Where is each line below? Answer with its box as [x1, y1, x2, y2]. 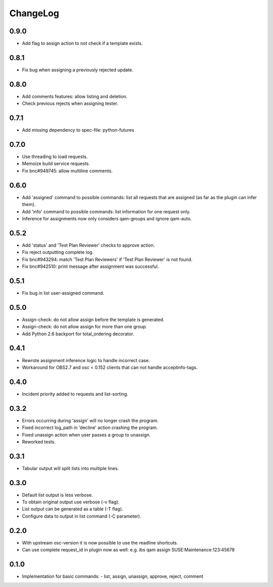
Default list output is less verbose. [22, 492, 93, 498]
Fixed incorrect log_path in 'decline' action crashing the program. [22, 424, 158, 431]
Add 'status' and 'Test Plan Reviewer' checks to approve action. [22, 242, 155, 248]
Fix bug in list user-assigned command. [22, 290, 105, 296]
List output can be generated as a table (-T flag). [22, 506, 123, 512]
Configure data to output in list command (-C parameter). [22, 513, 142, 519]
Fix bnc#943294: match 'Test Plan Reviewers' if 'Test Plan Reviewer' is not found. [22, 256, 193, 262]
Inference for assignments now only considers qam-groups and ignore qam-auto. [22, 215, 192, 221]
